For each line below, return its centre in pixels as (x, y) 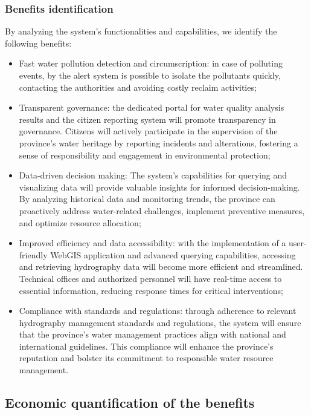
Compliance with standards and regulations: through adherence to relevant (158, 311)
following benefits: (38, 43)
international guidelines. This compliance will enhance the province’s (146, 346)
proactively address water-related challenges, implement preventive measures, (162, 210)
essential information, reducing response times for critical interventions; (151, 290)
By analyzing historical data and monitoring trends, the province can (147, 199)
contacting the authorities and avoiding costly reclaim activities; (138, 87)
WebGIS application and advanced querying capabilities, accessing (173, 254)
